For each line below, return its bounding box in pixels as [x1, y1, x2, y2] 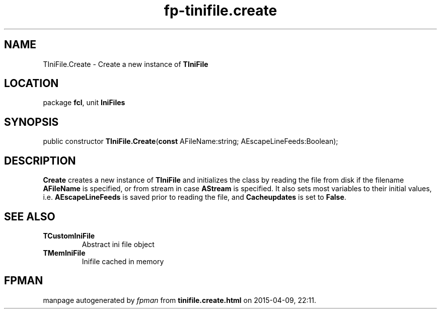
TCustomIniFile [43, 231, 95, 240]
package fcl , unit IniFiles [43, 98, 125, 107]
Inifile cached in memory [82, 257, 164, 266]
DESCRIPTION [4, 154, 76, 167]
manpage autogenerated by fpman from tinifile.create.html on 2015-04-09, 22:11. [43, 295, 316, 304]
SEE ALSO [4, 210, 55, 223]
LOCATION [4, 77, 59, 90]
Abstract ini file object [82, 240, 155, 249]
